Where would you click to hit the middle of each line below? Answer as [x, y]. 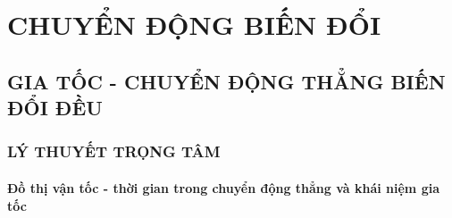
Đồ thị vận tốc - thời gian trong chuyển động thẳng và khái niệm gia [223, 187]
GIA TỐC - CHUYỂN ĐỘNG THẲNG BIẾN [226, 81]
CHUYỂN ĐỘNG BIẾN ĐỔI [194, 25]
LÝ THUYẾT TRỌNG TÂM [114, 151]
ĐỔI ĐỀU [55, 108]
